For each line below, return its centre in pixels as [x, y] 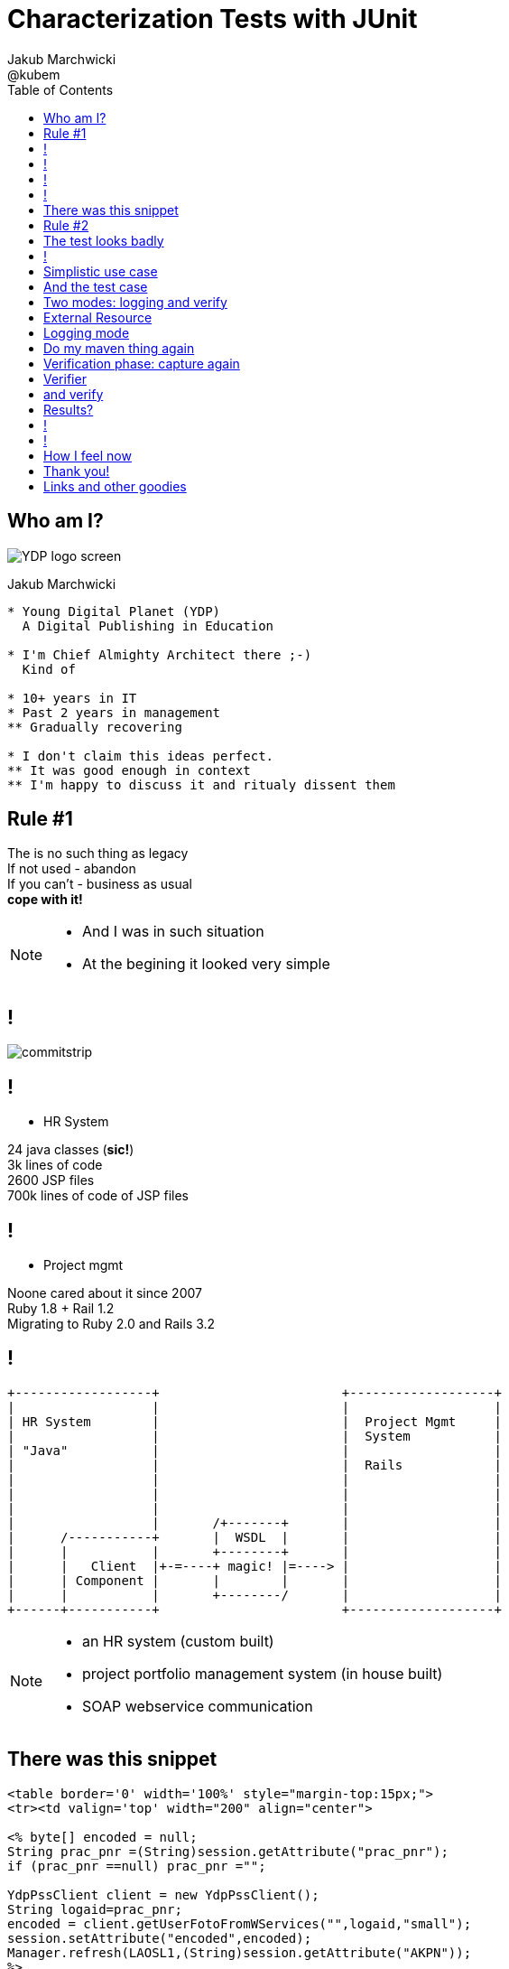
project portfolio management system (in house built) [263, 1673]
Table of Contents [60, 89]
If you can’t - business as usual [100, 884]
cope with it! [45, 900]
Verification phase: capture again [142, 363]
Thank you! [77, 471]
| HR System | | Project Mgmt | [255, 1421]
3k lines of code [55, 1165]
